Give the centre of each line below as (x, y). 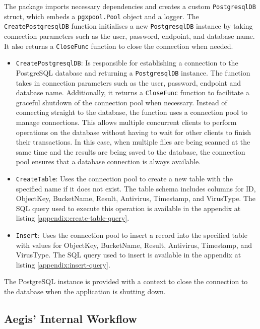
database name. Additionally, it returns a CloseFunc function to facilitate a (133, 92)
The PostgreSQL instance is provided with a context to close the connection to (126, 281)
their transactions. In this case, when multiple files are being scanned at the (133, 142)
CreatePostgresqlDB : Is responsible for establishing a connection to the (127, 63)
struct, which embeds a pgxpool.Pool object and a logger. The (102, 16)
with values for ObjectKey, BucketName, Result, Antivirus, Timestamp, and (134, 245)
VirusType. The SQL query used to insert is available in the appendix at (128, 255)
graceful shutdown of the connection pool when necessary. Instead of (121, 102)
